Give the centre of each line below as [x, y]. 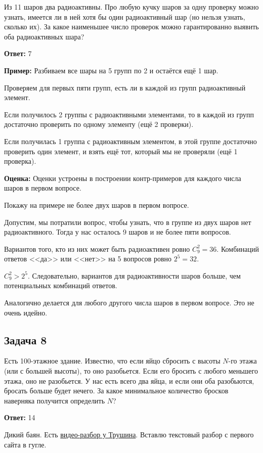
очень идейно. [26, 312]
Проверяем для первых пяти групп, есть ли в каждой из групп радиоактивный [125, 87]
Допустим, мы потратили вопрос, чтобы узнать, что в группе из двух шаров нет [128, 222]
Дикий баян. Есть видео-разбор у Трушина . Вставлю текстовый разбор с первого [129, 435]
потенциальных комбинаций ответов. [61, 285]
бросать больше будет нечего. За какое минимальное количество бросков [116, 391]
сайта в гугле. [25, 444]
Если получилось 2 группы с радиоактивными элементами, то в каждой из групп [129, 114]
